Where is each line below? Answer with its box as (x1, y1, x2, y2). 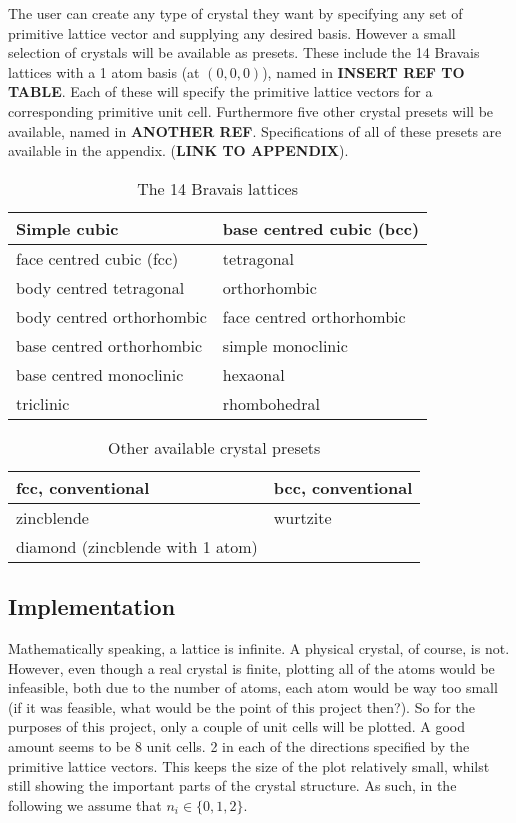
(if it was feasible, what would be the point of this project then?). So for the (8, 696, 475, 717)
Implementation (8, 591, 176, 622)
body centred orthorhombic (16, 304, 207, 328)
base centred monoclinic (16, 362, 184, 386)
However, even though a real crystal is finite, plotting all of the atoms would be (8, 657, 495, 678)
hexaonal (222, 362, 285, 386)
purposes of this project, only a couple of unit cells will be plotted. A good (8, 716, 465, 737)
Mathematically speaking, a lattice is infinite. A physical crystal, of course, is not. (8, 637, 510, 658)
